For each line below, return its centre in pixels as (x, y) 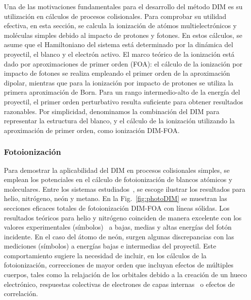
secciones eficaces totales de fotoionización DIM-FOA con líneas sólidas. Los (117, 208)
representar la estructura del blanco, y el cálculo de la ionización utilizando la (119, 121)
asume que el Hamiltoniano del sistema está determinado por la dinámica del (119, 44)
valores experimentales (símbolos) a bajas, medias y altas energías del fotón (118, 227)
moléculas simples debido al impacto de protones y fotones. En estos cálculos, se (123, 35)
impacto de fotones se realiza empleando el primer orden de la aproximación (117, 73)
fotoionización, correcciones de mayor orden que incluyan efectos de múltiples (119, 265)
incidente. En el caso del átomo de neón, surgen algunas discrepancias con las (119, 236)
